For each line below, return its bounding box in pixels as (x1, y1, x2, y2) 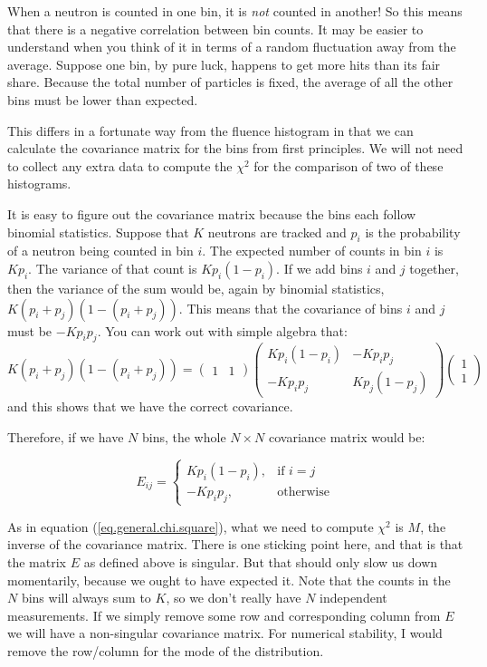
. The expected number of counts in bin (202, 241, 422, 260)
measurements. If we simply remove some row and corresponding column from (7, 605, 441, 624)
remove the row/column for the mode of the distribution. (7, 641, 324, 660)
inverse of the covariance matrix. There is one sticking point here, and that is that (7, 535, 463, 554)
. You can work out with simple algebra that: (97, 321, 348, 340)
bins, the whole (141, 427, 226, 446)
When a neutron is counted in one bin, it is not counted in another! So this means (7, 2, 463, 20)
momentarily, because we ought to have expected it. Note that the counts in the (7, 570, 451, 589)
